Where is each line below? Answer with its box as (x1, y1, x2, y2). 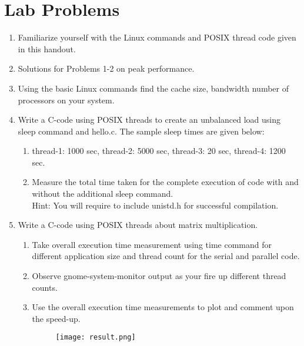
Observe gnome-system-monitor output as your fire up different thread (32, 270, 286, 282)
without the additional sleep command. (32, 187, 173, 200)
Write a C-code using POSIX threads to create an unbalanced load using (18, 113, 281, 126)
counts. (32, 281, 58, 293)
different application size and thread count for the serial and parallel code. (32, 250, 300, 262)
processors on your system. (18, 93, 115, 106)
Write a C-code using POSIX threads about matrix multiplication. (18, 219, 258, 231)
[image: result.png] (55, 333, 136, 342)
